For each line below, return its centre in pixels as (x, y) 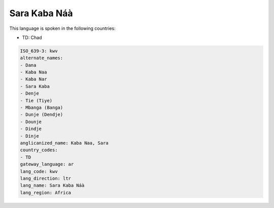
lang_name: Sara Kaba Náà (52, 185)
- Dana (28, 65)
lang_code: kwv (39, 171)
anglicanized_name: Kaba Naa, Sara (64, 143)
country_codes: (39, 150)
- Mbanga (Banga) (42, 108)
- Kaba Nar (33, 79)
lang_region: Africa (45, 193)
